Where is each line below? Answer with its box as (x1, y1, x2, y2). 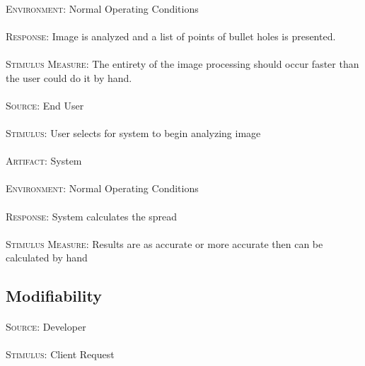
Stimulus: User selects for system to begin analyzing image (6, 125, 261, 140)
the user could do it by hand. (6, 70, 132, 85)
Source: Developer (6, 319, 86, 334)
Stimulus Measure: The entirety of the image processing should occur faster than (6, 56, 359, 71)
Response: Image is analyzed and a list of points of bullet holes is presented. (6, 28, 336, 43)
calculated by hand (6, 250, 88, 265)
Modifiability (6, 285, 102, 307)
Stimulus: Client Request (6, 347, 115, 362)
